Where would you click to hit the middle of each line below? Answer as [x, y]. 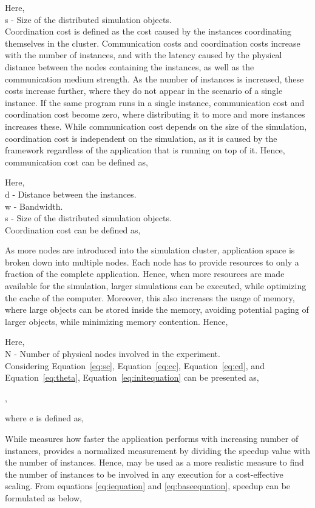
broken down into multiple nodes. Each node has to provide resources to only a [152, 262]
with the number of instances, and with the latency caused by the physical [144, 55]
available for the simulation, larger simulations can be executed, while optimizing [156, 286]
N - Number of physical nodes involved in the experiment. [113, 354]
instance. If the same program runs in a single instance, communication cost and [155, 102]
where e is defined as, [45, 418]
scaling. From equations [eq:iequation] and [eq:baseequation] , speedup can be [148, 486]
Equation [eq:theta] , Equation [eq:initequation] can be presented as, [132, 377]
